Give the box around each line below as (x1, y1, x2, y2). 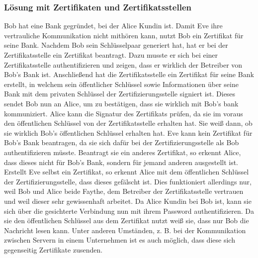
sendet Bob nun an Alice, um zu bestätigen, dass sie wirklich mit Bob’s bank (4, 98, 239, 108)
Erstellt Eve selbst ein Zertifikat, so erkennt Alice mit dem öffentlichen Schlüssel (4, 167, 249, 177)
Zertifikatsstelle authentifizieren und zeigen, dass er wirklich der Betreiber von (4, 59, 243, 70)
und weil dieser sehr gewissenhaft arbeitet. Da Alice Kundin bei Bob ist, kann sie (4, 195, 252, 206)
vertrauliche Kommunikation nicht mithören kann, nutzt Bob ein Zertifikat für (4, 30, 244, 40)
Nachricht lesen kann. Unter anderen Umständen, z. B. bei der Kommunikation (4, 225, 246, 235)
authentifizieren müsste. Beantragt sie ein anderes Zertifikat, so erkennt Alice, (4, 147, 241, 157)
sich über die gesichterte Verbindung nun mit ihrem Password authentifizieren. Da (4, 205, 255, 216)
